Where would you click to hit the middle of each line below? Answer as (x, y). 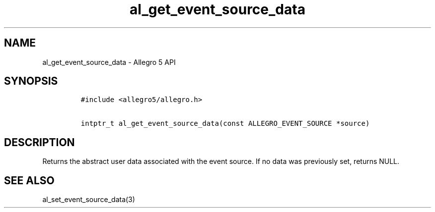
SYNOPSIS (31, 81)
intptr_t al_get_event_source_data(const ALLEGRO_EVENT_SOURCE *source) (225, 124)
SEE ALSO (29, 180)
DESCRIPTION (39, 142)
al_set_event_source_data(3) (89, 200)
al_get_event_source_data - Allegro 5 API (109, 62)
